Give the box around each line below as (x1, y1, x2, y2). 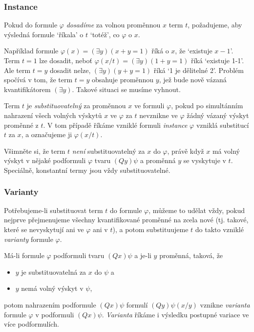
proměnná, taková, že (159, 250, 223, 261)
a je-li (134, 250, 151, 261)
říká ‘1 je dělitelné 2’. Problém (153, 65, 244, 75)
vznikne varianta (200, 299, 250, 309)
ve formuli (134, 100, 165, 111)
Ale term (4, 65, 31, 75)
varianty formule (4, 234, 53, 244)
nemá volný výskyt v (21, 283, 84, 293)
